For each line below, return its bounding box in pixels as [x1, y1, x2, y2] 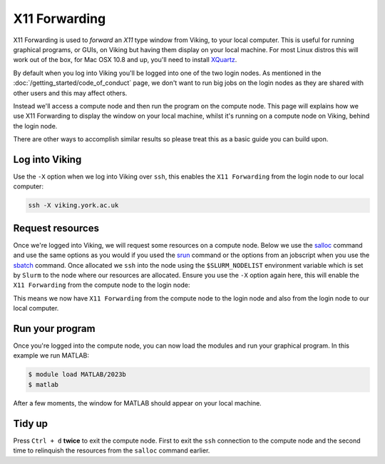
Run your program [13, 323, 96, 335]
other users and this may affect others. [13, 89, 128, 97]
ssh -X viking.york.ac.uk [28, 201, 119, 210]
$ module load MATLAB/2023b [28, 370, 126, 378]
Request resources [13, 222, 100, 234]
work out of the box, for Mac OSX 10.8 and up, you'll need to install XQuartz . [13, 56, 237, 64]
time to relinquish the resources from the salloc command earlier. [13, 446, 210, 455]
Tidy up [13, 418, 48, 430]
